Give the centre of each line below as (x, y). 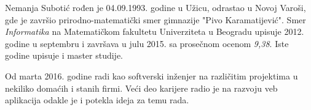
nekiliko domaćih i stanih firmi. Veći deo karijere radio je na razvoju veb (141, 88)
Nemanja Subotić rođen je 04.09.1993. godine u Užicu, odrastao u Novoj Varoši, (155, 7)
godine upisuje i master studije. (64, 55)
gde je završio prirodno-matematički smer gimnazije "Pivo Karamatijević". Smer (155, 19)
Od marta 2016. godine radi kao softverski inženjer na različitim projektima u (152, 75)
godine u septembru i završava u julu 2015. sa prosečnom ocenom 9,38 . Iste (147, 43)
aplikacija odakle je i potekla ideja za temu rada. (97, 100)
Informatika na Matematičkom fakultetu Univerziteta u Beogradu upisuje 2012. (155, 31)
